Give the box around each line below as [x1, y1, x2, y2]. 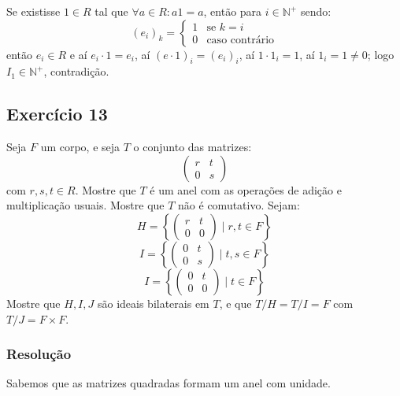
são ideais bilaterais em [97, 294, 209, 311]
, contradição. [43, 63, 109, 80]
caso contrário [206, 35, 275, 46]
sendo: [300, 3, 331, 19]
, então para [203, 3, 262, 19]
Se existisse [6, 3, 61, 19]
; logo [367, 46, 394, 62]
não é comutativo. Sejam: [178, 197, 300, 213]
